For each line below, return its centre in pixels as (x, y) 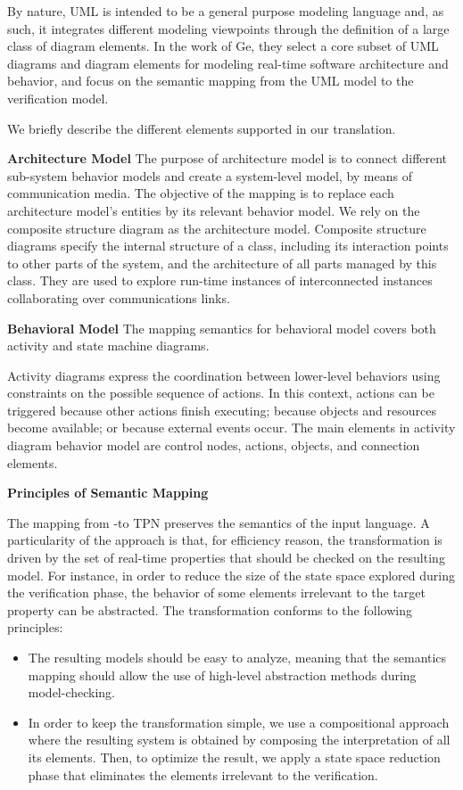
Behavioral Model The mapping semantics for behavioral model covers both (222, 328)
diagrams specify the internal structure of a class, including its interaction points (228, 246)
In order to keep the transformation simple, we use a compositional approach (239, 722)
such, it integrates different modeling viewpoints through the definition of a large (228, 28)
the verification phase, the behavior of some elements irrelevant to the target (216, 592)
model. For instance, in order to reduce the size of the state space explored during (231, 575)
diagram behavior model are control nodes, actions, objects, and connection (214, 445)
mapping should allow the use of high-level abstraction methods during (222, 675)
